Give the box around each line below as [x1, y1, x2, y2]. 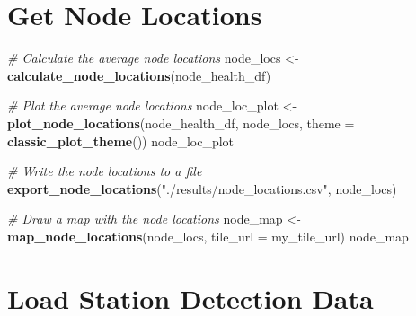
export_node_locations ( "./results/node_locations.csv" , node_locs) [7, 179, 397, 197]
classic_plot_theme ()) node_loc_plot [7, 131, 235, 150]
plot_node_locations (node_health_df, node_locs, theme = [7, 113, 355, 132]
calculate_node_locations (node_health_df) [7, 66, 271, 84]
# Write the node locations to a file [7, 162, 202, 180]
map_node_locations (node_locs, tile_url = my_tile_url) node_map [7, 226, 409, 245]
